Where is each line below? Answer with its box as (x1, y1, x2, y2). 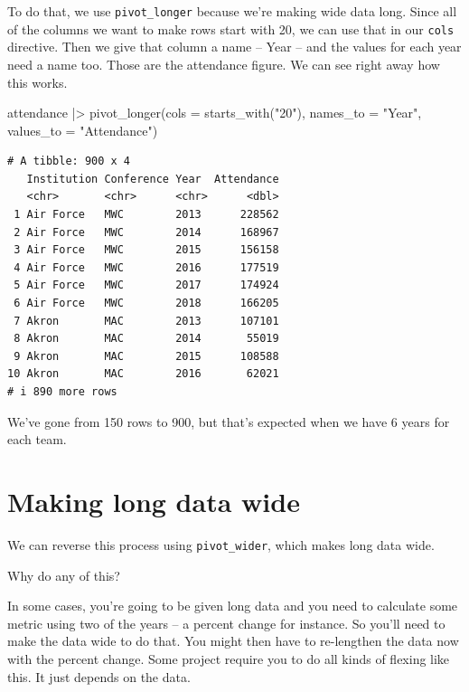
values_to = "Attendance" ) (7, 120, 158, 139)
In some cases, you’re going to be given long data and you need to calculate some (7, 596, 458, 615)
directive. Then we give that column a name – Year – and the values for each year (7, 37, 462, 56)
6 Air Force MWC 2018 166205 (14, 297, 279, 310)
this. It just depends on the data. (7, 667, 191, 686)
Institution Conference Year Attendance (26, 172, 279, 185)
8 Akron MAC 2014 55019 (14, 332, 279, 346)
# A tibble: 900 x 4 (7, 155, 131, 168)
